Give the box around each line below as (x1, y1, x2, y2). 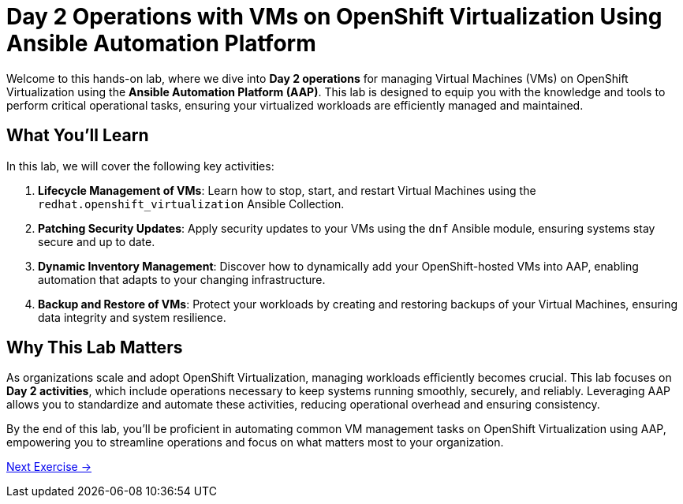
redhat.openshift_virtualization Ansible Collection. (38, 196, 345, 211)
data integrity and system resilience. (38, 310, 226, 324)
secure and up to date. (38, 234, 155, 248)
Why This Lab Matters (6, 338, 183, 358)
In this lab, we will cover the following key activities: (6, 159, 274, 173)
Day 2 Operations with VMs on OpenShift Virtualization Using (6, 3, 662, 30)
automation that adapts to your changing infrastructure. (38, 272, 326, 286)
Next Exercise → (6, 460, 92, 474)
